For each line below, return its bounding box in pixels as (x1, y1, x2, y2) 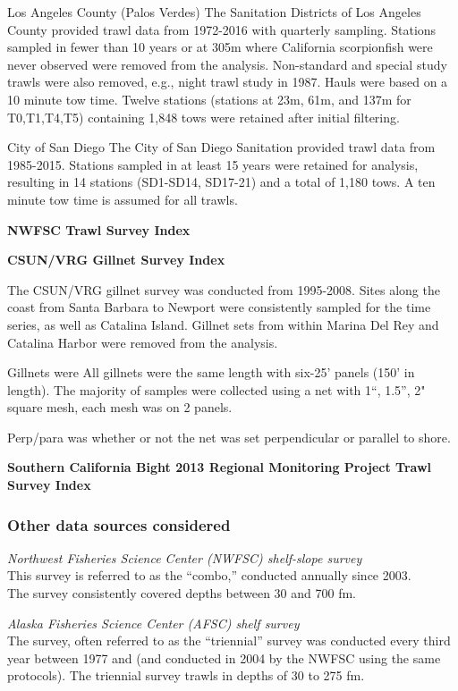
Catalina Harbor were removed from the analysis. (7, 333, 278, 351)
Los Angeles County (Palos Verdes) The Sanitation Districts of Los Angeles (7, 3, 421, 21)
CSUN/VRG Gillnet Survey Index (7, 250, 225, 269)
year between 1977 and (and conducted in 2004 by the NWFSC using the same (7, 648, 441, 667)
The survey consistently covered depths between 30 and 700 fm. (7, 584, 357, 603)
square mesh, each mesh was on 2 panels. (7, 398, 233, 417)
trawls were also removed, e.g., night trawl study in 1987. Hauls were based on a (7, 72, 448, 91)
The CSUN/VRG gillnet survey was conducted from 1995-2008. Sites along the (7, 280, 440, 299)
